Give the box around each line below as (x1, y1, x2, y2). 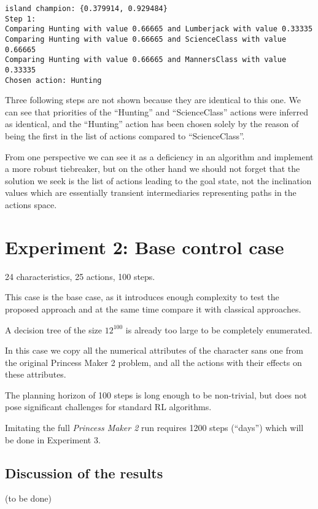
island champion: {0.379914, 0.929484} (5, 4, 168, 13)
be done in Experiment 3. (5, 433, 101, 446)
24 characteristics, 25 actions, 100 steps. (5, 270, 155, 282)
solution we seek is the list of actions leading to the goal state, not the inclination (5, 174, 312, 187)
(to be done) (5, 492, 52, 505)
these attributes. (5, 368, 66, 381)
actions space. (5, 198, 57, 211)
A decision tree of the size (5, 323, 103, 336)
